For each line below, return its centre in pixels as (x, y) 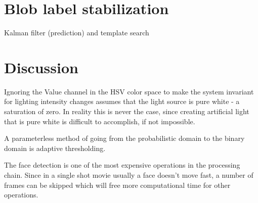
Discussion (41, 67)
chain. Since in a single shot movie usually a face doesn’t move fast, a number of (129, 175)
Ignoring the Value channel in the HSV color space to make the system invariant (129, 91)
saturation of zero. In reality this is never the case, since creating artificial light (127, 111)
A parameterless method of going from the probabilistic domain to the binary (124, 138)
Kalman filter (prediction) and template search (77, 33)
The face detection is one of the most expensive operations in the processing (122, 165)
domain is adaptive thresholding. (55, 148)
